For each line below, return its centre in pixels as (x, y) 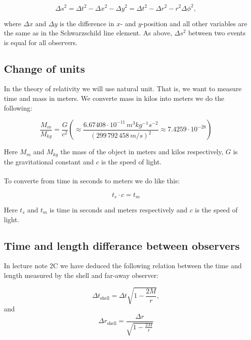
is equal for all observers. (41, 42)
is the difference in (87, 23)
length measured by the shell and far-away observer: (81, 275)
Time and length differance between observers (122, 245)
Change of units (45, 68)
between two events (217, 33)
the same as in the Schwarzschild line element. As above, (88, 33)
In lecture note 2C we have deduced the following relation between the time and (123, 266)
